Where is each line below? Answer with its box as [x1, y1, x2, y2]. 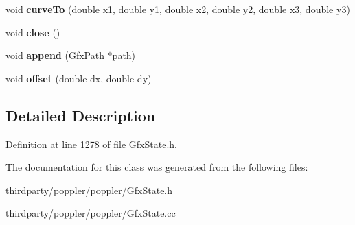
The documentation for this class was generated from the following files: [5, 160, 308, 174]
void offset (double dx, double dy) [5, 71, 152, 85]
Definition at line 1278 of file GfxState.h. [5, 137, 177, 151]
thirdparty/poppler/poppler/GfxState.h [5, 182, 173, 197]
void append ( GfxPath [5, 48, 104, 62]
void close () [5, 25, 60, 39]
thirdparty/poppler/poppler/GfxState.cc [5, 206, 176, 220]
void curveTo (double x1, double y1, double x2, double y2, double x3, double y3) [5, 2, 350, 16]
